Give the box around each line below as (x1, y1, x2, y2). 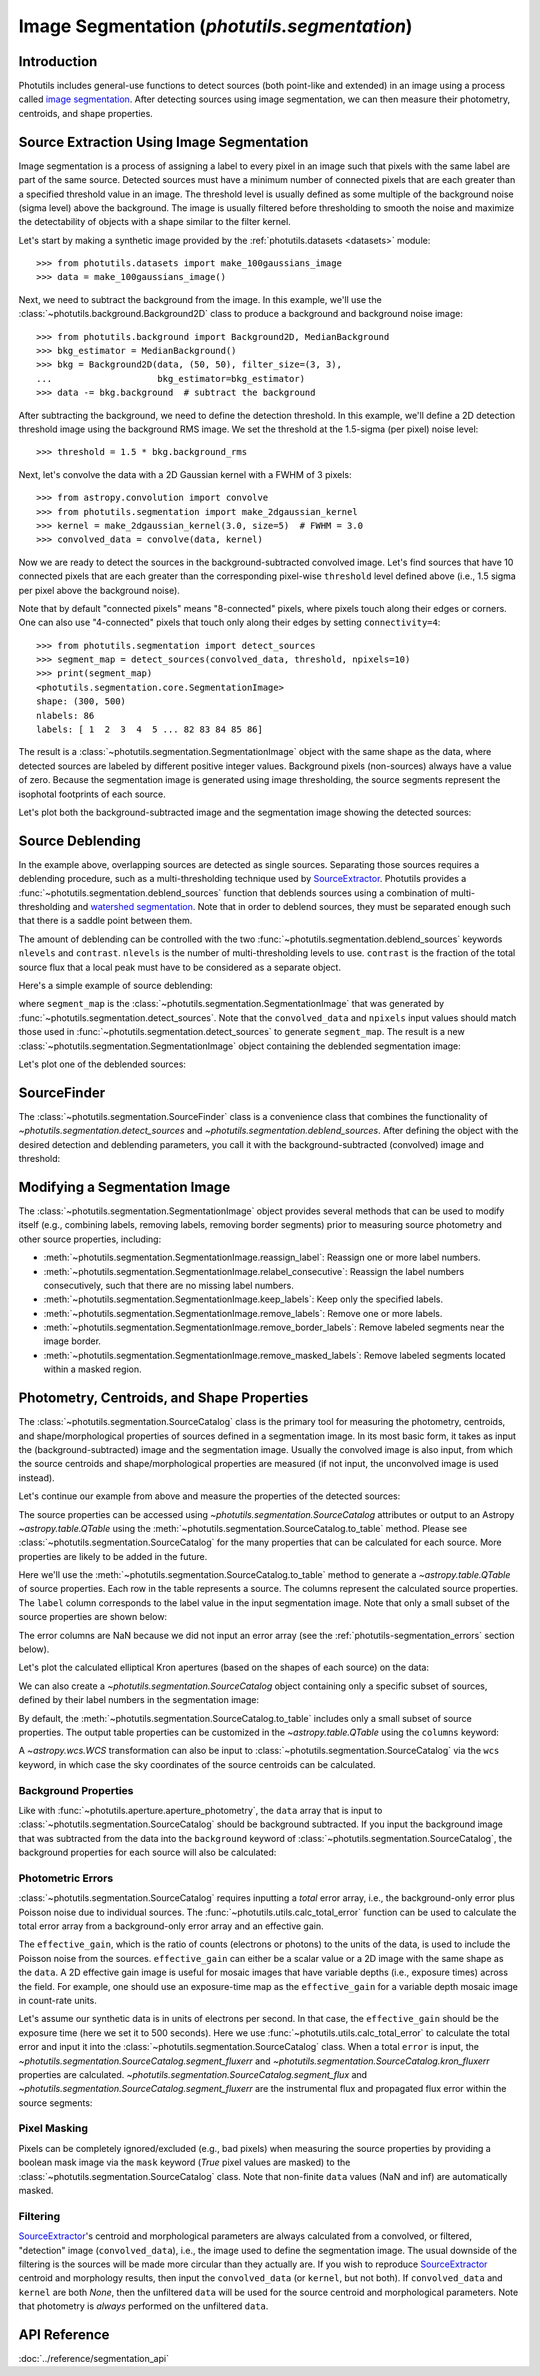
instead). (18, 1471, 55, 1484)
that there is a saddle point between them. (18, 915, 193, 927)
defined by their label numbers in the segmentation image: (18, 1694, 260, 1706)
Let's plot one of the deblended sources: (18, 1058, 187, 1070)
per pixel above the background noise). (18, 584, 180, 596)
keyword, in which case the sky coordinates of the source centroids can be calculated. (18, 1758, 376, 1770)
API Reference (18, 2326, 110, 2343)
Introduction (18, 53, 98, 70)
